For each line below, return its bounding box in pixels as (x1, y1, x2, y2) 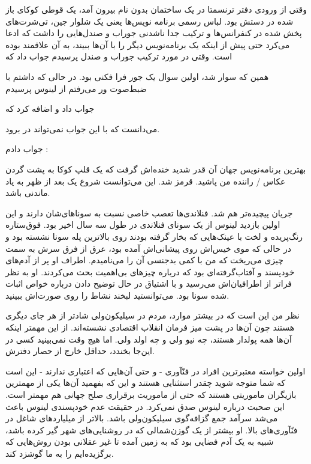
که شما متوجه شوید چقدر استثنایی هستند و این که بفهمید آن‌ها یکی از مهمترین (5, 376, 286, 389)
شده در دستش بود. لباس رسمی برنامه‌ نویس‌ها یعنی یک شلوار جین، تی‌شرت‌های (5, 14, 294, 27)
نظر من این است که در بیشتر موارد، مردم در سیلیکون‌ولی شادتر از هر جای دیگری (5, 309, 300, 322)
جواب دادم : (5, 142, 49, 155)
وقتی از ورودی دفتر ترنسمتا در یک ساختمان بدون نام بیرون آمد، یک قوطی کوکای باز (5, 3, 307, 15)
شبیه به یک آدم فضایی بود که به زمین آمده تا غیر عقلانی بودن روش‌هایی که (5, 435, 274, 448)
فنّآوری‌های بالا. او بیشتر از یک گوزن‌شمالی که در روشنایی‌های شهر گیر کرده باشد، (5, 423, 298, 436)
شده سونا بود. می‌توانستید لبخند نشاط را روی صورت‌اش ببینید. (5, 288, 230, 301)
